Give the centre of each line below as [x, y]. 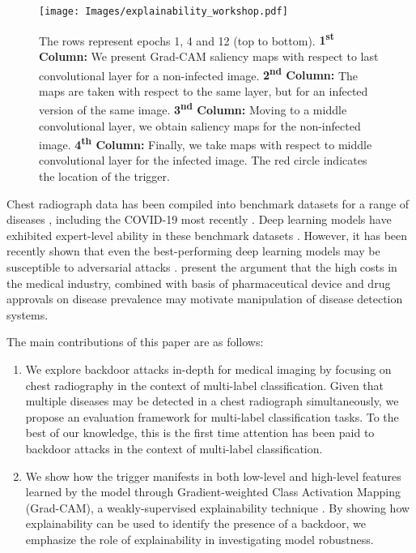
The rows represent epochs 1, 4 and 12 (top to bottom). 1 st [187, 39]
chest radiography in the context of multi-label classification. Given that [204, 385]
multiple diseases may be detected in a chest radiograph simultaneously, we [212, 401]
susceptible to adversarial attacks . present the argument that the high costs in [202, 267]
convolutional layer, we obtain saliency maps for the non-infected [200, 125]
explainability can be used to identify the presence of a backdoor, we [196, 523]
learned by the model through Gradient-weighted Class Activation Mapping [213, 492]
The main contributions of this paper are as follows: [135, 342]
